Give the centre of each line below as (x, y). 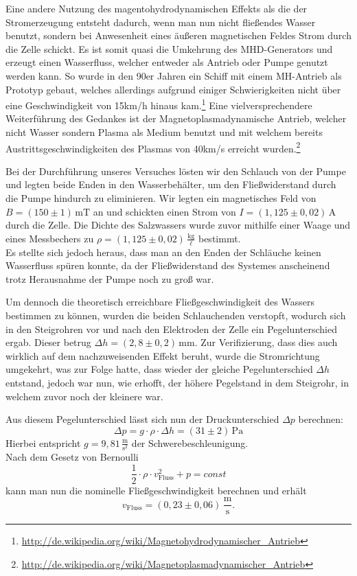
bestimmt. (219, 238)
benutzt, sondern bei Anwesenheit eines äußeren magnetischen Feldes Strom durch (178, 35)
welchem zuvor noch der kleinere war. (84, 396)
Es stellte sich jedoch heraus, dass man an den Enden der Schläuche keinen (163, 252)
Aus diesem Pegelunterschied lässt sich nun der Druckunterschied (142, 419)
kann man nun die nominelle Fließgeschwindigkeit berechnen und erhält (156, 490)
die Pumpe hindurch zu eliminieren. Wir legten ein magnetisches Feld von (161, 198)
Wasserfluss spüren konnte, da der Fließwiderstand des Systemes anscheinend (168, 265)
